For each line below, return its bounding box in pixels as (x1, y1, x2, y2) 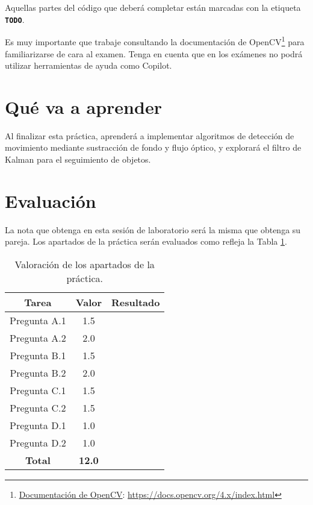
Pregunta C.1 (10, 383, 66, 397)
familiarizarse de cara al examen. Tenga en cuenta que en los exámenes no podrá (5, 47, 303, 60)
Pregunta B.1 (10, 348, 66, 362)
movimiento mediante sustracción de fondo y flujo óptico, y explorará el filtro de (5, 141, 302, 154)
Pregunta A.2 (10, 330, 66, 345)
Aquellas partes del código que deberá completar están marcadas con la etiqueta (5, 1, 301, 13)
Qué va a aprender (5, 94, 162, 119)
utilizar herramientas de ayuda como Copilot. (5, 59, 172, 72)
